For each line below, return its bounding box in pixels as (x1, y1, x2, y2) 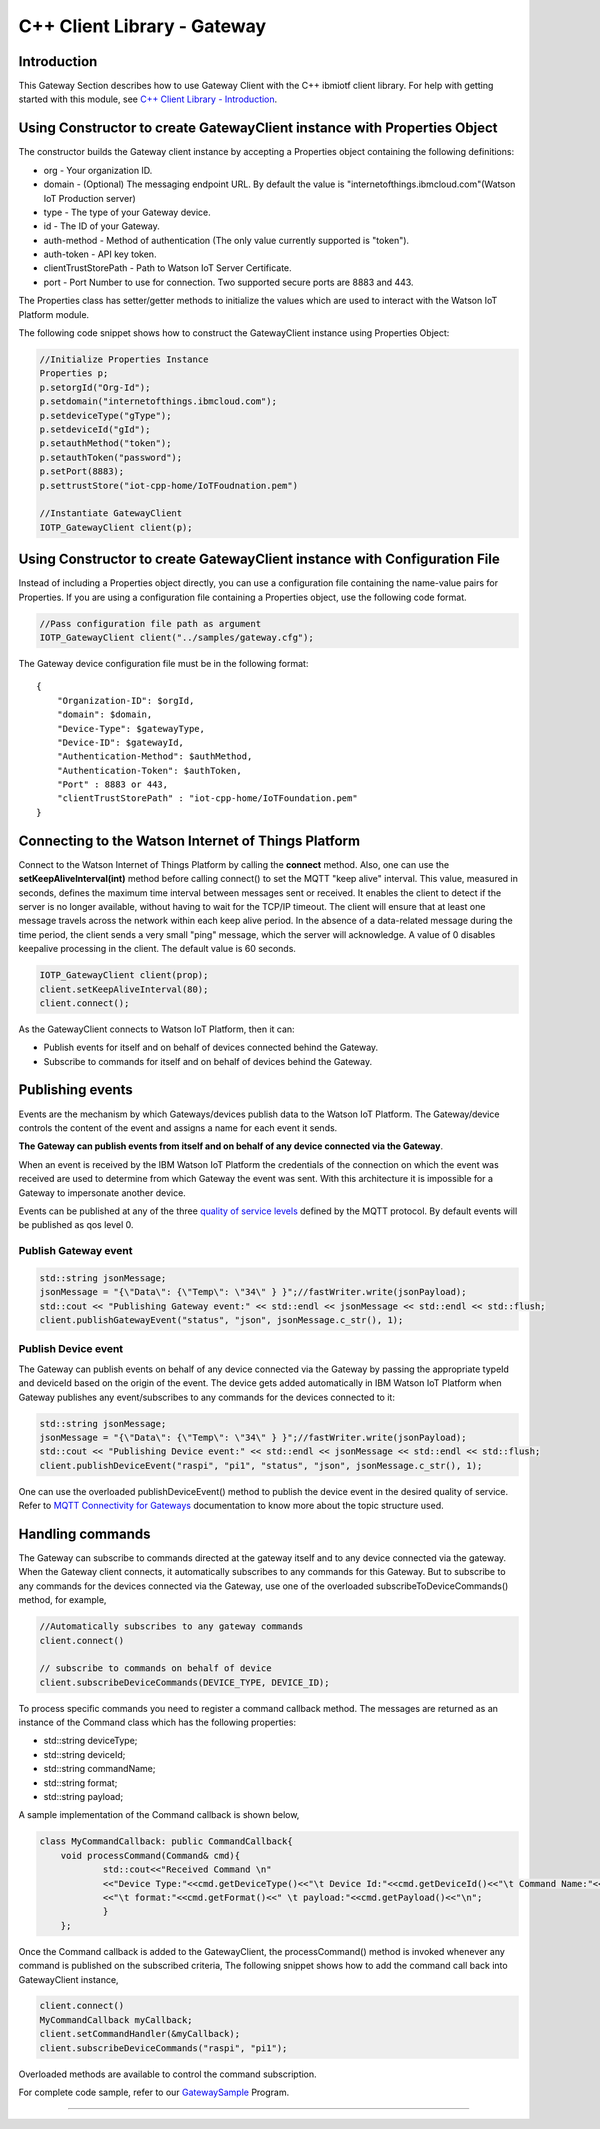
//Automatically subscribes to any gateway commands (39, 1621, 304, 1632)
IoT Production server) (43, 192, 137, 204)
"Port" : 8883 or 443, (56, 779, 169, 790)
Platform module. (18, 308, 90, 320)
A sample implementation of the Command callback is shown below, (18, 1809, 300, 1821)
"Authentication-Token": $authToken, (56, 765, 242, 776)
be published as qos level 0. (18, 1219, 134, 1231)
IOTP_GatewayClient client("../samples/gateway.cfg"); (39, 631, 314, 643)
